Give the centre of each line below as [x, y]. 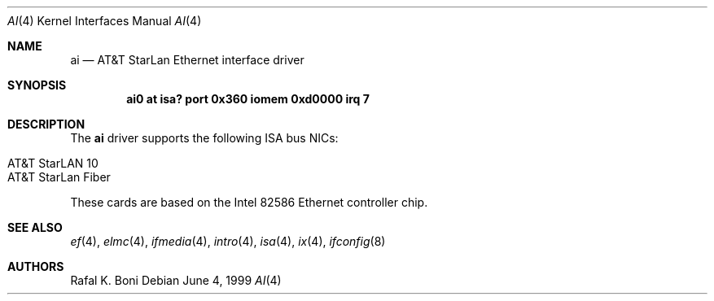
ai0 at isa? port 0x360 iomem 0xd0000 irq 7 [248, 99]
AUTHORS [36, 266]
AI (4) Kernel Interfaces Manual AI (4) [105, 21]
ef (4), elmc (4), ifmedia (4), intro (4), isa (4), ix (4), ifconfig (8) [228, 241]
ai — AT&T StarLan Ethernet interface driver [187, 60]
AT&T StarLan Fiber [59, 177]
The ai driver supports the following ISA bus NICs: [204, 138]
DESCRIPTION [46, 124]
